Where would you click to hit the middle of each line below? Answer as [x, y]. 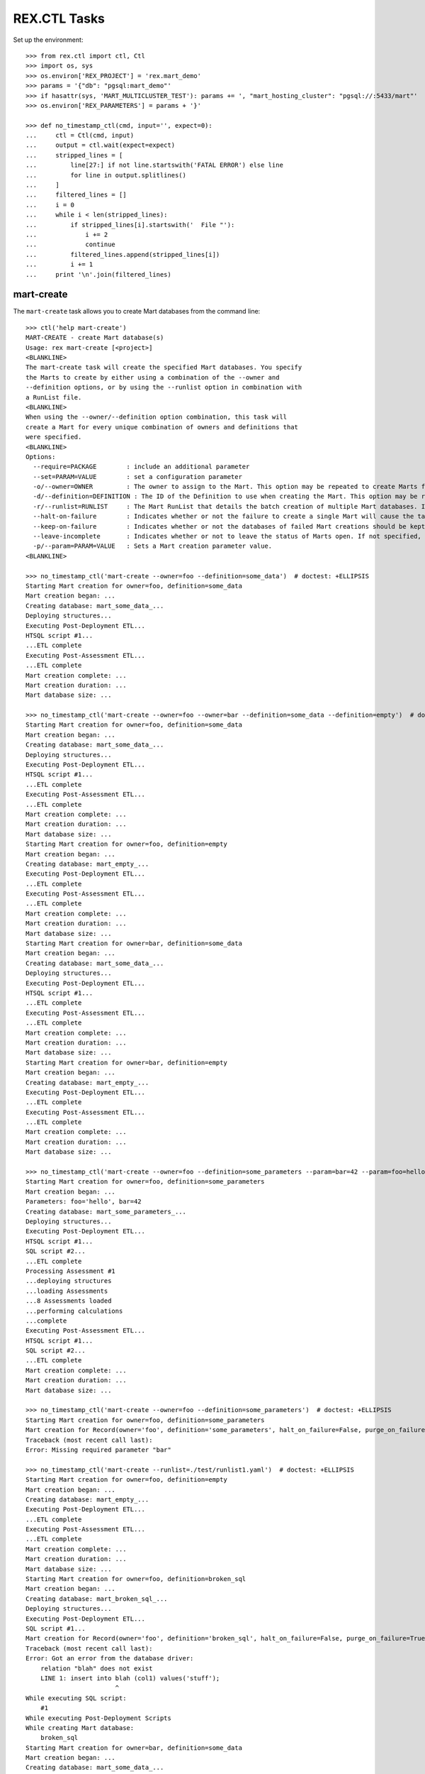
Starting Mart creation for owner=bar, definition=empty [127, 1062]
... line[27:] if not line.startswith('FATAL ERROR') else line [154, 165]
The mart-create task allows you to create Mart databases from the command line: [137, 312]
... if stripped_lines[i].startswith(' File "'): [130, 225]
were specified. [54, 437]
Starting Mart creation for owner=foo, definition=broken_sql [136, 1579]
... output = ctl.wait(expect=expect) [101, 145]
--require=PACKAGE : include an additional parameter [141, 467]
